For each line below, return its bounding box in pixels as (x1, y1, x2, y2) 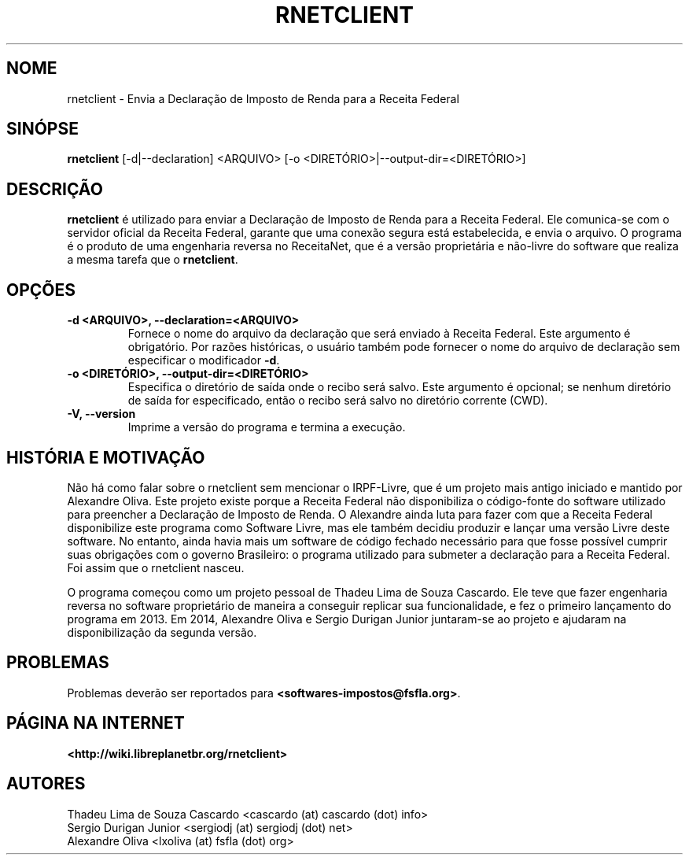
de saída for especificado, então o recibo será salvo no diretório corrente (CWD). (127, 394, 548, 408)
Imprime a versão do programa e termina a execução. (127, 420, 406, 434)
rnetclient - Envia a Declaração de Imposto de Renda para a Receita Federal (67, 91, 459, 105)
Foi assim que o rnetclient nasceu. (67, 560, 245, 575)
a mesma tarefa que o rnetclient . (67, 253, 238, 267)
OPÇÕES (6, 279, 76, 300)
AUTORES (6, 774, 86, 794)
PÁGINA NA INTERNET (6, 713, 185, 734)
